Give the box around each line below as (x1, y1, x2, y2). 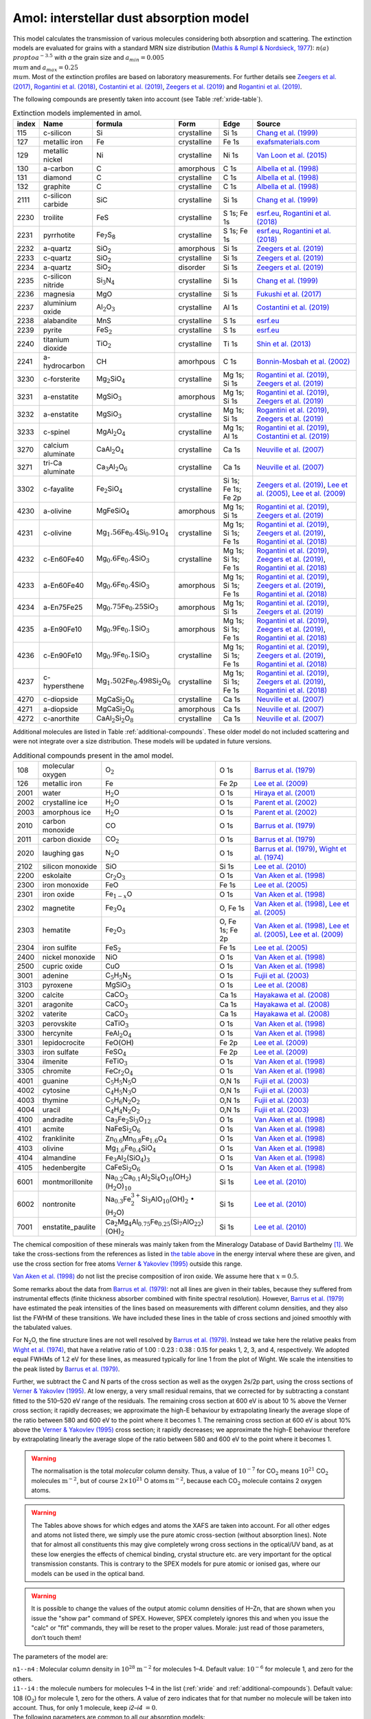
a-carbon (43, 164, 74, 173)
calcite (42, 990, 65, 1000)
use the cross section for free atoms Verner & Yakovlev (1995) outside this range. (12, 1259, 243, 1268)
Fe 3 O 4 (105, 903, 126, 914)
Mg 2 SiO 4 (96, 373, 126, 385)
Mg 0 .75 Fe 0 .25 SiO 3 (96, 602, 159, 613)
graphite (43, 182, 71, 191)
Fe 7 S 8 (96, 230, 116, 241)
